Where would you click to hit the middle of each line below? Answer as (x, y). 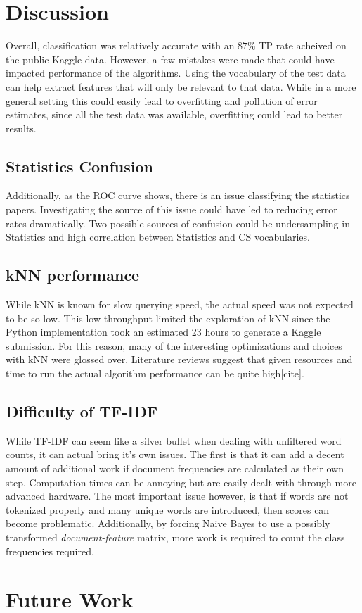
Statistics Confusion (80, 166)
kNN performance (73, 275)
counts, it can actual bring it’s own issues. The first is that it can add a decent (175, 454)
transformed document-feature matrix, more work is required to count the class (175, 537)
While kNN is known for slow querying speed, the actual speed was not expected (180, 304)
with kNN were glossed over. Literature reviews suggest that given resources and (179, 359)
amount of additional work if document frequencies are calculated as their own (175, 468)
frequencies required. (50, 551)
